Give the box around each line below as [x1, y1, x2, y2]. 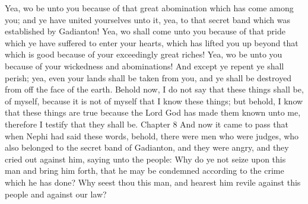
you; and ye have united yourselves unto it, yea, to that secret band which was [5, 13, 291, 26]
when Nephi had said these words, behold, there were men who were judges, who [5, 129, 299, 142]
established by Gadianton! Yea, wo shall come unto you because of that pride [5, 25, 285, 37]
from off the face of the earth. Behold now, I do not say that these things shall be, [5, 83, 304, 95]
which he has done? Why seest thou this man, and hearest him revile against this [5, 176, 301, 188]
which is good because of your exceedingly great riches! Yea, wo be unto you [5, 48, 282, 60]
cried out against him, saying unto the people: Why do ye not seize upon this [5, 152, 286, 165]
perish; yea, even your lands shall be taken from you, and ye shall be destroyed [5, 71, 292, 84]
